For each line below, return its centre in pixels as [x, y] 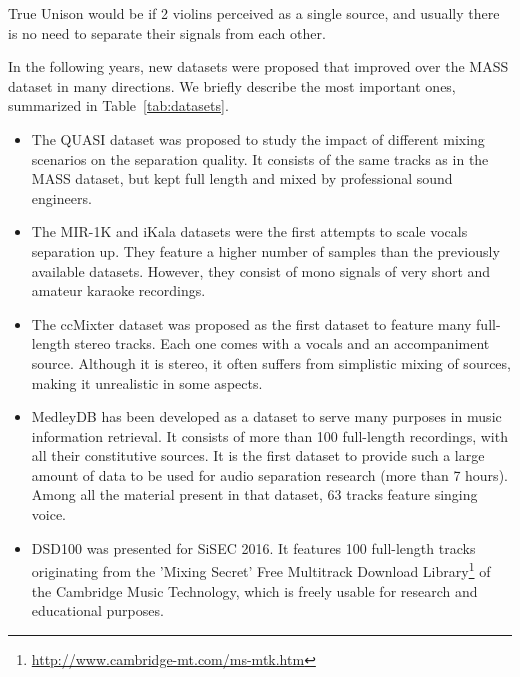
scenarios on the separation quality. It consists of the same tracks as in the [260, 158]
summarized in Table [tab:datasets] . [118, 105]
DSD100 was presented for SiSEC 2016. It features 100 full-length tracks [253, 547]
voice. [49, 514]
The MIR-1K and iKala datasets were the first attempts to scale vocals [249, 231]
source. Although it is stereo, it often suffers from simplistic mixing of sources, [271, 362]
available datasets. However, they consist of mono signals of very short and [261, 270]
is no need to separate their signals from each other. [167, 32]
